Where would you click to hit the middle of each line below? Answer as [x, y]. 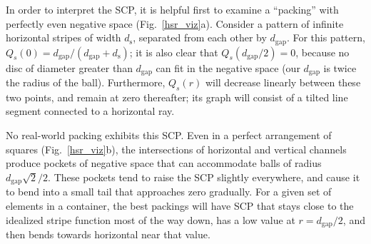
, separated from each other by [200, 37]
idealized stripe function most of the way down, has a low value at [151, 219]
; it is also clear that [174, 52]
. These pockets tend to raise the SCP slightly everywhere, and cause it [204, 177]
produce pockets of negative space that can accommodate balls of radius [164, 163]
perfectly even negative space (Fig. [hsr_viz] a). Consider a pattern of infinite [175, 23]
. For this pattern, [326, 37]
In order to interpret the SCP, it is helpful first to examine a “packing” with [172, 9]
